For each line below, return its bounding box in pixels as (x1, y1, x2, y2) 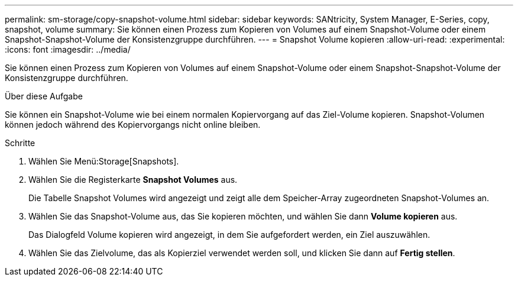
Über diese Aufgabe (5, 91, 83, 101)
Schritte (5, 138, 35, 148)
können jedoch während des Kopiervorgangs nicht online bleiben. (5, 119, 261, 130)
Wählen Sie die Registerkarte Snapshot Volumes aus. (28, 175, 238, 185)
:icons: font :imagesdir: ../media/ (5, 44, 131, 54)
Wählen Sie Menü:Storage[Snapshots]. (28, 156, 179, 166)
